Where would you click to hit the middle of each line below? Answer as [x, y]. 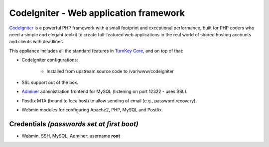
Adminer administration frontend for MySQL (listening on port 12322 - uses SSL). [105, 91]
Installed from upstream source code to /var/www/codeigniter [110, 71]
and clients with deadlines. [37, 42]
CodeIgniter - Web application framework [97, 13]
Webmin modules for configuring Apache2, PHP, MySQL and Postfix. [92, 110]
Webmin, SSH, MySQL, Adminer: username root [71, 136]
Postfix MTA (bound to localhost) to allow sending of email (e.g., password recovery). [109, 101]
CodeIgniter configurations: [50, 60]
